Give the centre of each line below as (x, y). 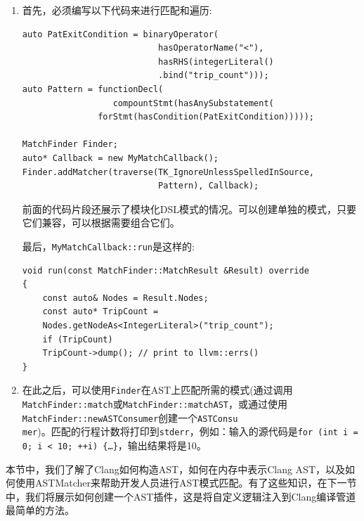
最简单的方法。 (40, 510)
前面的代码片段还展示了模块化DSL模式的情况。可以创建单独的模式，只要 (189, 208)
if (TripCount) (78, 339)
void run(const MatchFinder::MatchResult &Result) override (165, 270)
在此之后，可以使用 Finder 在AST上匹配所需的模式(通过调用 (157, 390)
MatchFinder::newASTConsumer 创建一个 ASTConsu (130, 417)
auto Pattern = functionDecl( (93, 89)
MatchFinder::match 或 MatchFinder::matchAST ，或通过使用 (155, 403)
